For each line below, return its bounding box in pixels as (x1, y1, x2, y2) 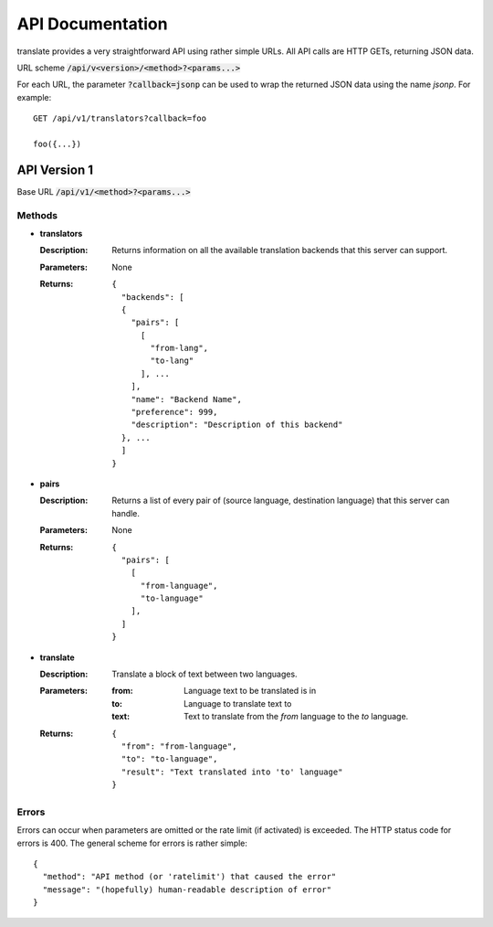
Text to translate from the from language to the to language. (184, 711, 409, 722)
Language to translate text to (184, 698, 292, 709)
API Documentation (16, 14, 168, 34)
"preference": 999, (131, 407, 218, 418)
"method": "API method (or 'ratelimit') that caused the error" (42, 871, 337, 882)
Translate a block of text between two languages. (111, 668, 298, 680)
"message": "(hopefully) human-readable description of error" (42, 884, 332, 895)
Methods (16, 208, 58, 221)
